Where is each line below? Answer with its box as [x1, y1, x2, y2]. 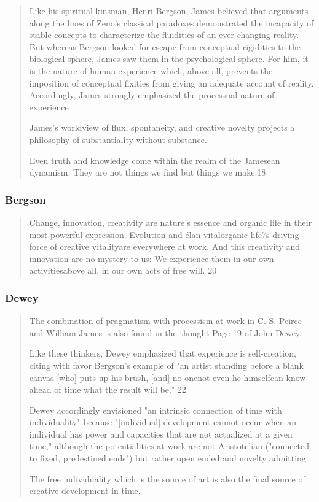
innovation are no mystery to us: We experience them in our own [29, 252, 274, 265]
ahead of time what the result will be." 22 [29, 383, 186, 396]
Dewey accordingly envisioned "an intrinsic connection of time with [29, 403, 282, 416]
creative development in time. [29, 484, 141, 497]
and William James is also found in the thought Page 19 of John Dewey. [29, 326, 302, 339]
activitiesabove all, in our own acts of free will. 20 [29, 264, 217, 277]
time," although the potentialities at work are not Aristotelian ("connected [29, 439, 310, 452]
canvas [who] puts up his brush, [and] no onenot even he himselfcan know [29, 371, 306, 384]
